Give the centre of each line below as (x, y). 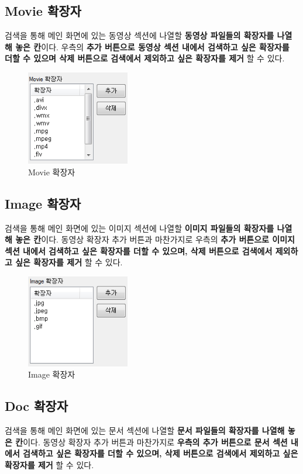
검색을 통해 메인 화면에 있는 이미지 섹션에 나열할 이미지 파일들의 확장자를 (140, 228)
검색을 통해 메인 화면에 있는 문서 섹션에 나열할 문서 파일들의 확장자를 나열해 (145, 430)
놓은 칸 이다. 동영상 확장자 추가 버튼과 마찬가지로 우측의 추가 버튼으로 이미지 (155, 239)
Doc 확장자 (37, 406)
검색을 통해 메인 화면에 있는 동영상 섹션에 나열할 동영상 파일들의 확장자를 (140, 35)
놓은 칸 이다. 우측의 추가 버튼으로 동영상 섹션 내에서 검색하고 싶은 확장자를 (152, 46)
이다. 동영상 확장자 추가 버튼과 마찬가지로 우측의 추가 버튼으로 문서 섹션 (155, 442)
